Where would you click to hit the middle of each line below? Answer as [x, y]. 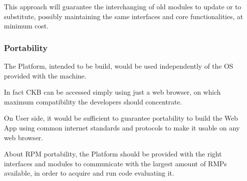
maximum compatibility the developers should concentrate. [93, 101]
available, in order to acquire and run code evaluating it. [89, 173]
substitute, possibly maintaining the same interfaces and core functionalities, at [123, 16]
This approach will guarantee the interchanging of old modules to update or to [123, 6]
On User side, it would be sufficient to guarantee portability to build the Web [121, 118]
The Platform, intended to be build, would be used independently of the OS [119, 66]
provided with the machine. [45, 75]
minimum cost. [26, 26]
